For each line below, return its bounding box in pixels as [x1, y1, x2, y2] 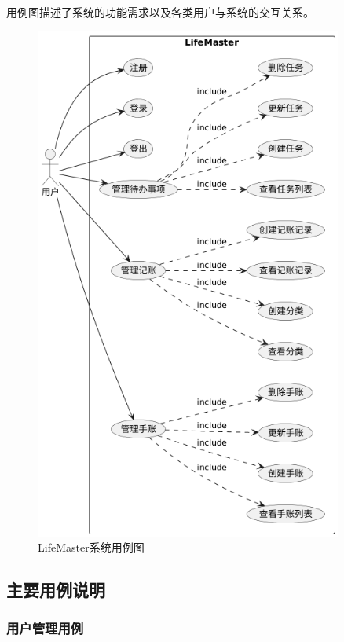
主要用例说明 [6, 578, 105, 602]
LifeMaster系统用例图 [38, 539, 145, 556]
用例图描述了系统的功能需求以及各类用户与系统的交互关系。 [6, 4, 314, 20]
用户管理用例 [6, 618, 84, 638]
